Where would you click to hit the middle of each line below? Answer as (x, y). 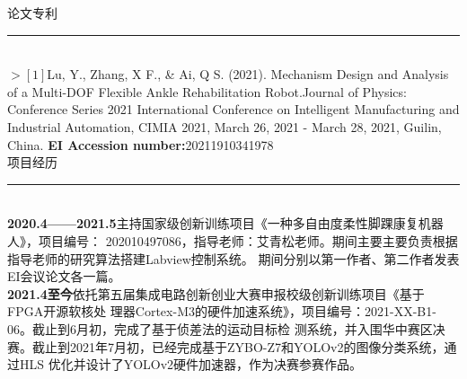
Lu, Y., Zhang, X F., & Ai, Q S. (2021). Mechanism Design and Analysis (248, 74)
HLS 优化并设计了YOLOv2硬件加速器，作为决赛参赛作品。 (191, 364)
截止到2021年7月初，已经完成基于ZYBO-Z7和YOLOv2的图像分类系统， (238, 346)
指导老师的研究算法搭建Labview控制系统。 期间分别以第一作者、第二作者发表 (233, 258)
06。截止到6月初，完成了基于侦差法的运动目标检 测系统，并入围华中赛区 (220, 328)
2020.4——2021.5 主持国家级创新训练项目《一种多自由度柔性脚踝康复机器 (225, 223)
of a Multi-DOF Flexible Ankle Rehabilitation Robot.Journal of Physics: (207, 91)
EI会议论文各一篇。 (64, 276)
